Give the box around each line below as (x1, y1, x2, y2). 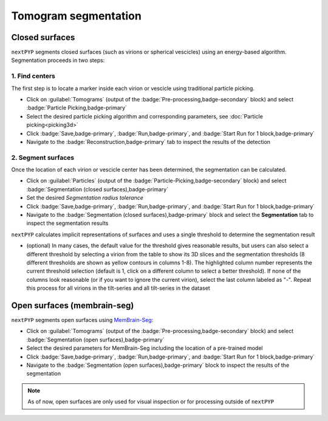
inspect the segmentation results (26, 219, 109, 227)
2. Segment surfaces (11, 153, 75, 162)
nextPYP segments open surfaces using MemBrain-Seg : (11, 317, 154, 324)
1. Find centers (11, 72, 56, 80)
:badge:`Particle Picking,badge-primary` (26, 104, 128, 112)
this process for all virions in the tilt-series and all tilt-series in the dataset (26, 284, 211, 292)
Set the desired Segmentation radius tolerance (26, 194, 144, 202)
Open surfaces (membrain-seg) (11, 300, 134, 310)
